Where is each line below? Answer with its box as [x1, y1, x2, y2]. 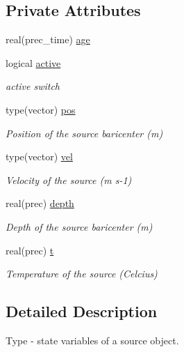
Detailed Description [6, 300, 158, 322]
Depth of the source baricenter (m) [6, 219, 153, 234]
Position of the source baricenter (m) [6, 125, 163, 140]
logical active [6, 55, 61, 70]
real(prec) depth [6, 196, 74, 211]
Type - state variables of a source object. [6, 332, 179, 347]
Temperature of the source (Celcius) [6, 266, 158, 281]
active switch [6, 79, 60, 93]
